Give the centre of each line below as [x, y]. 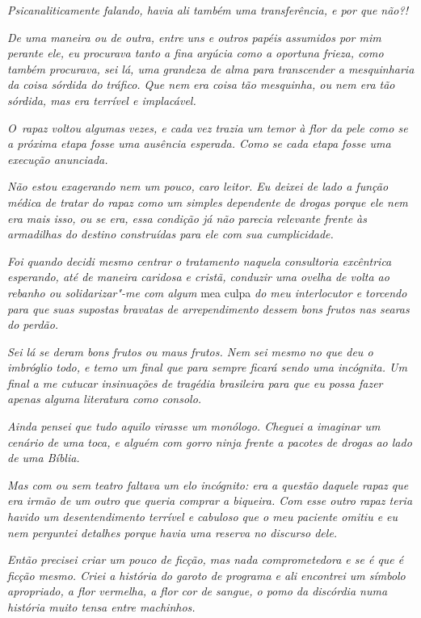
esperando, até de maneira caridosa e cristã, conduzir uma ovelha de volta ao [198, 277]
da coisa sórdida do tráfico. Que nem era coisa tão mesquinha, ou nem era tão [201, 84]
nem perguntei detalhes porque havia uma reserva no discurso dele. [173, 532]
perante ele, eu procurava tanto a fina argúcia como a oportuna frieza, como [196, 53]
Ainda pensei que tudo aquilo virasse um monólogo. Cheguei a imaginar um [194, 426]
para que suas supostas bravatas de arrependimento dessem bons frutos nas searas [208, 308]
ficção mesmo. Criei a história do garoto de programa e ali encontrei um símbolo [206, 575]
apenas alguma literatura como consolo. [105, 399]
